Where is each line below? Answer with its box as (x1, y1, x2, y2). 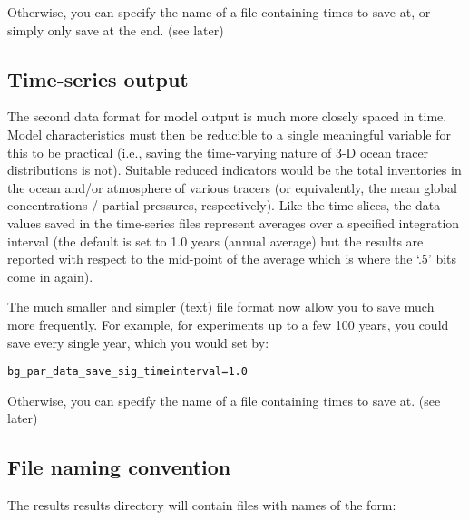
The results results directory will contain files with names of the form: (7, 496, 396, 515)
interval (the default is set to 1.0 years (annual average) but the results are (7, 231, 424, 250)
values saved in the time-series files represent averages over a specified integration (7, 213, 460, 232)
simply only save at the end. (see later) (7, 20, 224, 39)
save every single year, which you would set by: (7, 332, 269, 351)
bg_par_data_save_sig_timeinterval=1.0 (7, 365, 248, 379)
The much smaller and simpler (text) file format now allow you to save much (7, 297, 435, 316)
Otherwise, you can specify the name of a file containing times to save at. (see (7, 390, 441, 409)
